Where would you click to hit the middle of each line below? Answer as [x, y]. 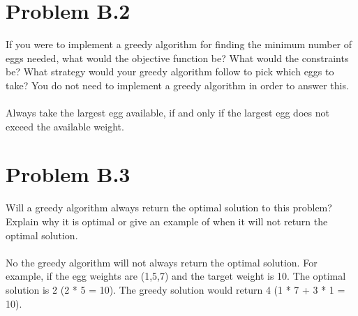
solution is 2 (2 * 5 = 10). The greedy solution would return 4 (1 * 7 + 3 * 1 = [176, 289]
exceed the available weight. [65, 126]
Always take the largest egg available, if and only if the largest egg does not [167, 113]
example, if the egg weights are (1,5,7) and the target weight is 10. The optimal [176, 276]
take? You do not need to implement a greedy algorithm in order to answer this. [177, 85]
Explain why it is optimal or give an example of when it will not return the [167, 221]
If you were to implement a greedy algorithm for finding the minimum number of [179, 44]
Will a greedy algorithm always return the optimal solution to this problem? [169, 208]
